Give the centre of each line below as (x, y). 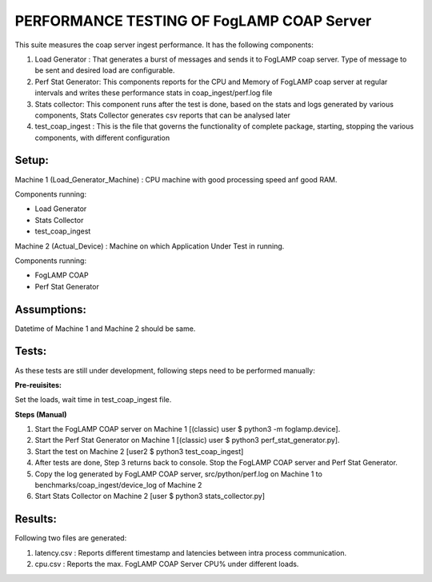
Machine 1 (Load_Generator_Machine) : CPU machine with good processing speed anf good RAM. (176, 179)
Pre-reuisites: (38, 385)
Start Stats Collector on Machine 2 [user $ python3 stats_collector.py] (150, 496)
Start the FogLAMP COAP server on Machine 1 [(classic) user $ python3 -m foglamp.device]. (188, 429)
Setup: (32, 160)
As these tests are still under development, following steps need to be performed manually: (165, 370)
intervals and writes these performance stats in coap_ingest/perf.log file (154, 93)
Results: (36, 519)
